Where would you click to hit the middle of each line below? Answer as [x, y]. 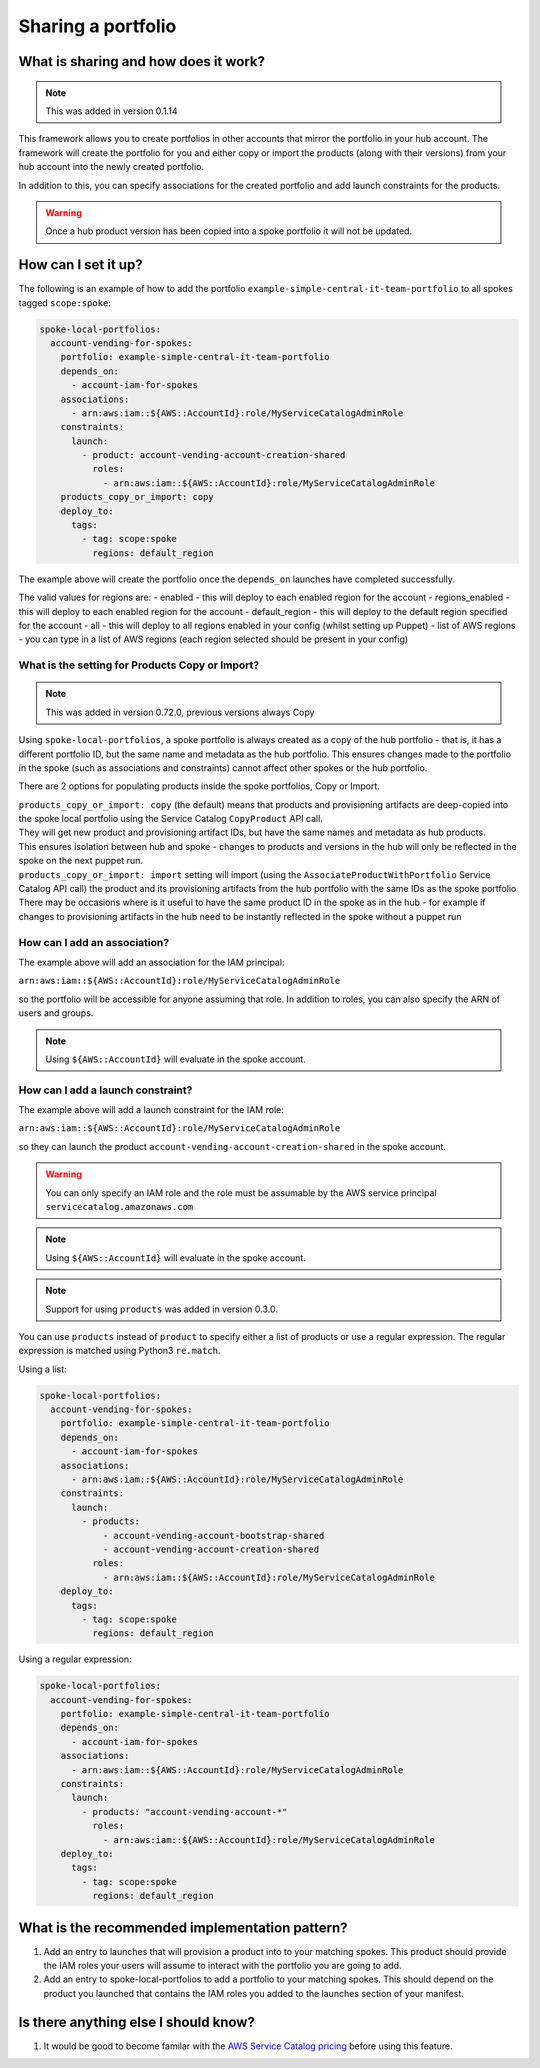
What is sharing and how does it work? [141, 61]
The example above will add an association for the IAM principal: [151, 962]
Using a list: [42, 1369]
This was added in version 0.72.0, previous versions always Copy [180, 712]
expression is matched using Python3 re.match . [119, 1351]
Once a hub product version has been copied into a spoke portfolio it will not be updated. [229, 231]
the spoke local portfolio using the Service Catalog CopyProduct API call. [171, 819]
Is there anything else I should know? [136, 2021]
